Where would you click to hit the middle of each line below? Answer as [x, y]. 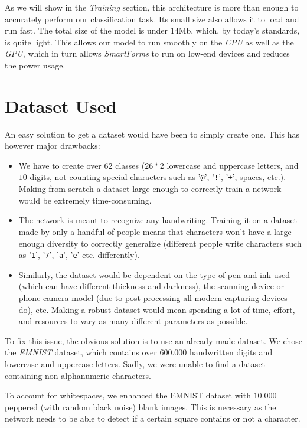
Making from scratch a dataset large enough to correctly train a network [150, 189]
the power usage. [35, 65]
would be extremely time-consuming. [85, 200]
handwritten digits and [231, 352]
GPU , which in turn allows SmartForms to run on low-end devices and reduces [147, 53]
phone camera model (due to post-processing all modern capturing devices [153, 297]
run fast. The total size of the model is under [86, 30]
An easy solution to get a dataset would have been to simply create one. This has [152, 134]
